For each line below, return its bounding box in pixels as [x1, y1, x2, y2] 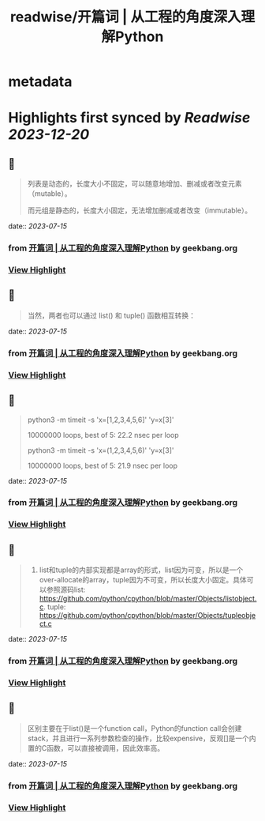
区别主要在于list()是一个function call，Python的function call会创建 [27, 723, 242, 732]
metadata [8, 73, 73, 91]
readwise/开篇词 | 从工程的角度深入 [10, 8, 241, 26]
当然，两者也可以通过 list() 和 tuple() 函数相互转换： [27, 311, 196, 320]
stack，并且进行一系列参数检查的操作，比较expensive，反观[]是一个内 [27, 733, 256, 743]
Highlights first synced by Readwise [8, 109, 251, 127]
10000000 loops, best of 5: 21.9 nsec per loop [27, 461, 178, 470]
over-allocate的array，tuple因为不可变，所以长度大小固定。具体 [39, 575, 247, 585]
